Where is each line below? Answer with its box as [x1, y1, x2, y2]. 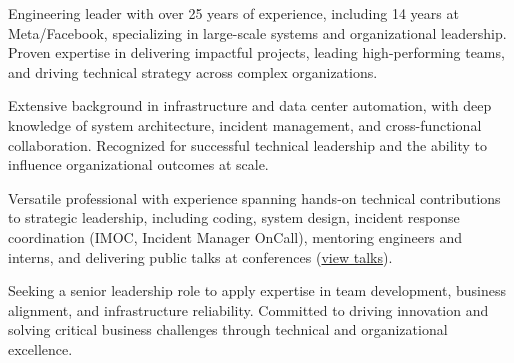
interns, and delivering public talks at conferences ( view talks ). [8, 246, 393, 267]
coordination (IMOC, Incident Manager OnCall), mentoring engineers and [8, 226, 463, 247]
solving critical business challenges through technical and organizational [8, 319, 448, 340]
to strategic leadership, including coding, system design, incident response [8, 207, 460, 228]
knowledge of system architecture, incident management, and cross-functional [8, 114, 482, 135]
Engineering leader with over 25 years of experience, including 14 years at [8, 3, 459, 23]
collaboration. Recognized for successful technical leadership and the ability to [8, 134, 487, 155]
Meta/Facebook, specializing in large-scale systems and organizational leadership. [8, 22, 507, 43]
